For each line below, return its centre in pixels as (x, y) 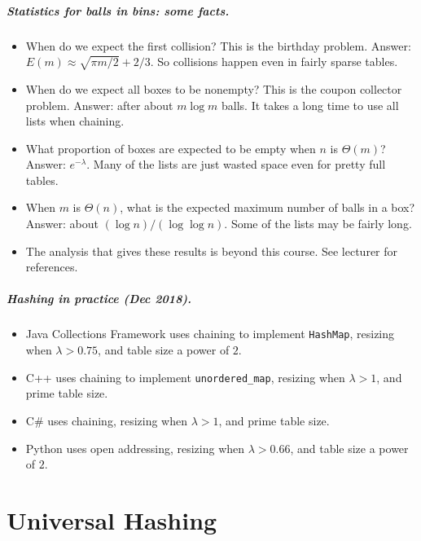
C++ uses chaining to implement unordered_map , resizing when (185, 377)
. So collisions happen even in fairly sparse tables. (274, 62)
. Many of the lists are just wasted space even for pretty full (236, 164)
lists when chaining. (75, 121)
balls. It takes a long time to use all (310, 105)
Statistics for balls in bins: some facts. (118, 10)
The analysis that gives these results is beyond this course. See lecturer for (212, 251)
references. (52, 267)
